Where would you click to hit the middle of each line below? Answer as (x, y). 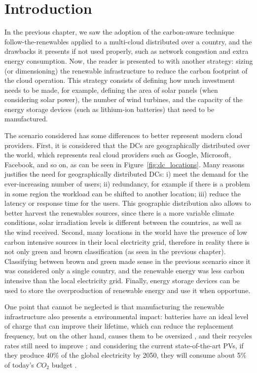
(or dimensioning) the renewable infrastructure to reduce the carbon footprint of (126, 70)
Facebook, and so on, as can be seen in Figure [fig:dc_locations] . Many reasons (125, 164)
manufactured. (26, 119)
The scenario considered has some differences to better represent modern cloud (124, 135)
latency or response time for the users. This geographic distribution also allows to (128, 203)
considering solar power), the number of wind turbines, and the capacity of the (124, 99)
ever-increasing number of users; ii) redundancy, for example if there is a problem (128, 184)
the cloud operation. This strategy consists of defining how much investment (120, 80)
